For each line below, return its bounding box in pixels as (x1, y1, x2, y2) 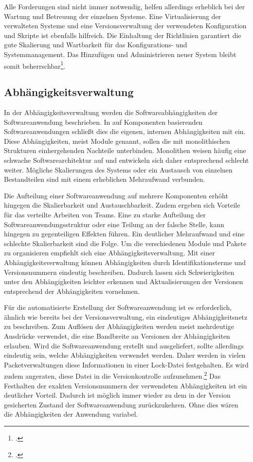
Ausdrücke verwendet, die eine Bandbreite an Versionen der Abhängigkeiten (4, 331, 230, 341)
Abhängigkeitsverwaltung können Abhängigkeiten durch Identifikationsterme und (4, 257, 246, 267)
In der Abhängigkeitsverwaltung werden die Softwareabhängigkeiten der (4, 107, 218, 117)
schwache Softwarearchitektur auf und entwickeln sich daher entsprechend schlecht (4, 154, 249, 165)
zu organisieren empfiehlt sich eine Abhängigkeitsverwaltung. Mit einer (4, 248, 215, 258)
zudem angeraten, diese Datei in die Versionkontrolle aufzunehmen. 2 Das (4, 369, 221, 381)
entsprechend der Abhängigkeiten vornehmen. (4, 286, 140, 296)
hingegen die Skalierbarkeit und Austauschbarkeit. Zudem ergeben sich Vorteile (4, 200, 240, 210)
